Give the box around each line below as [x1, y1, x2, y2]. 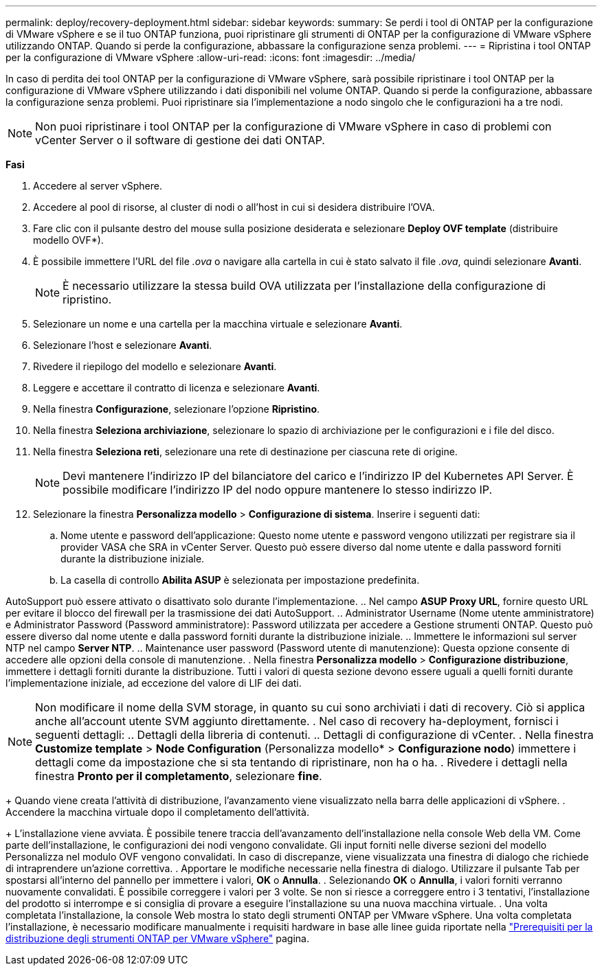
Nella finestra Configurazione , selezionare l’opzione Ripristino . [33, 403, 320, 415]
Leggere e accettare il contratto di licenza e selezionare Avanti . [33, 382, 320, 393]
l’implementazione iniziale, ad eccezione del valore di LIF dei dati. [5, 677, 302, 689]
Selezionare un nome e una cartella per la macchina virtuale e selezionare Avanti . [33, 318, 403, 330]
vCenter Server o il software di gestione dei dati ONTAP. [35, 133, 325, 147]
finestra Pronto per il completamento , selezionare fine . [35, 769, 322, 783]
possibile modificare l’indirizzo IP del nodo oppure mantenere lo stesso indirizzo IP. [63, 483, 493, 496]
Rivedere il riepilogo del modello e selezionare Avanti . [33, 361, 277, 372]
